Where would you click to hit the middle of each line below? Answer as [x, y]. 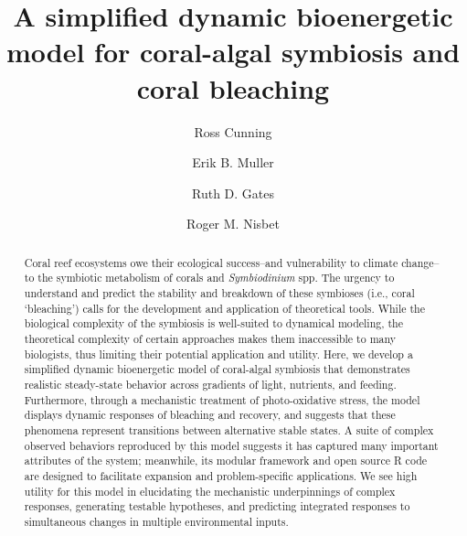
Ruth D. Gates [233, 193]
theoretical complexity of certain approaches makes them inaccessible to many [210, 338]
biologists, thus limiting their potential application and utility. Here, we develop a [218, 354]
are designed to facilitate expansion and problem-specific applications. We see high [221, 475]
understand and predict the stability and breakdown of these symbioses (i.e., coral [219, 292]
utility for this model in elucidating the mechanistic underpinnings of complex [210, 491]
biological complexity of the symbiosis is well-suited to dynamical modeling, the [213, 323]
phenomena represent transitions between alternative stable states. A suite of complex [229, 429]
